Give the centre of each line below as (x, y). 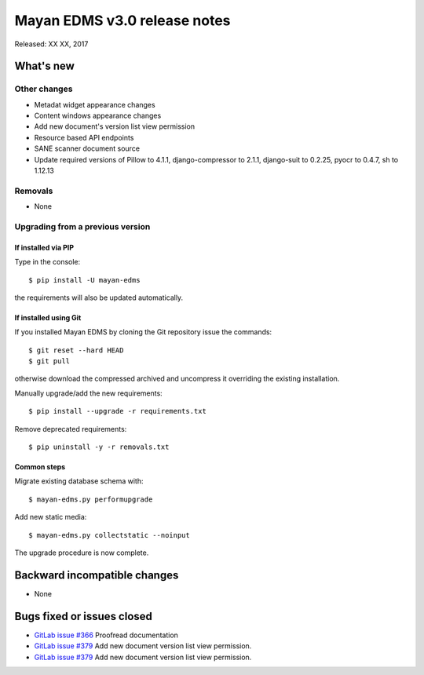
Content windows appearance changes (98, 116)
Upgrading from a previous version (82, 226)
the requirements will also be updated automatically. (99, 297)
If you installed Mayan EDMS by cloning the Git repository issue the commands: (143, 332)
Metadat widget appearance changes (95, 104)
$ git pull (49, 361)
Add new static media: (51, 517)
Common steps (40, 467)
